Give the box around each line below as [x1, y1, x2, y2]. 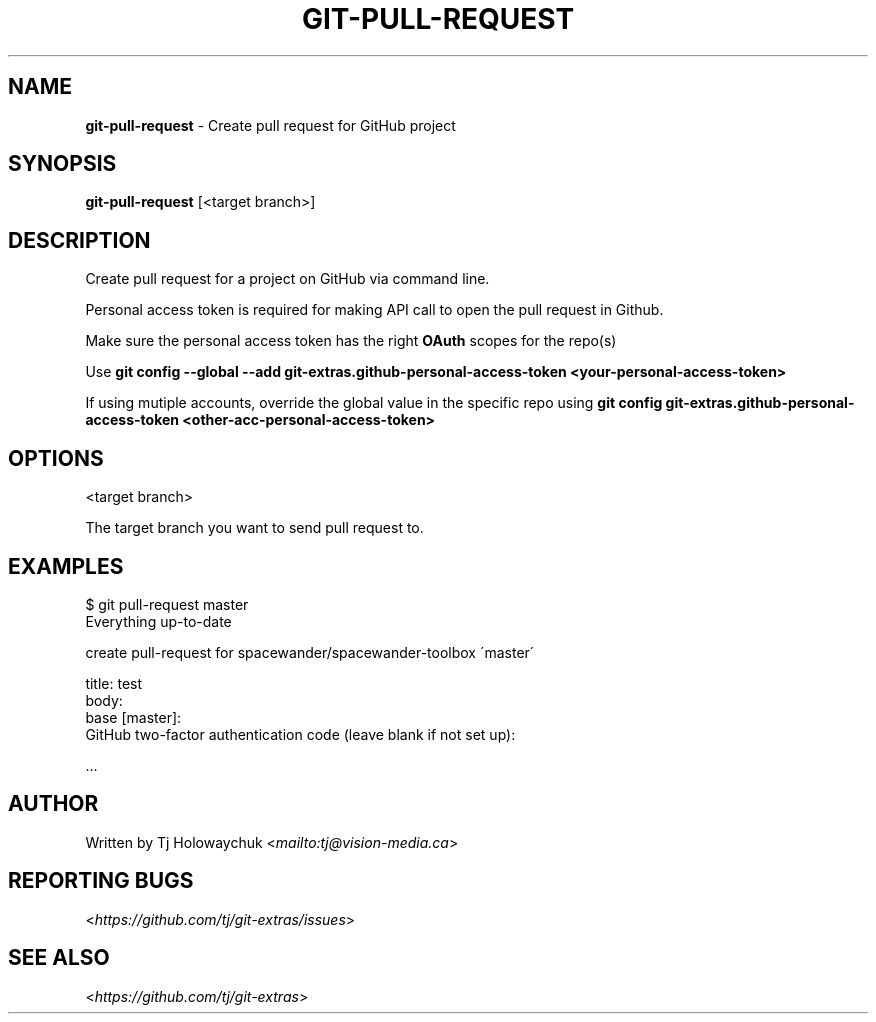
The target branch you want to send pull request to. [85, 519, 424, 537]
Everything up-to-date [85, 612, 232, 630]
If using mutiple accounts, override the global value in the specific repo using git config [85, 394, 663, 412]
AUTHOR [8, 791, 99, 817]
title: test [85, 674, 143, 692]
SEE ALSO [8, 945, 110, 971]
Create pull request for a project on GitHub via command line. [85, 270, 490, 288]
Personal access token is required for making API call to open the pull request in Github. [85, 301, 664, 319]
